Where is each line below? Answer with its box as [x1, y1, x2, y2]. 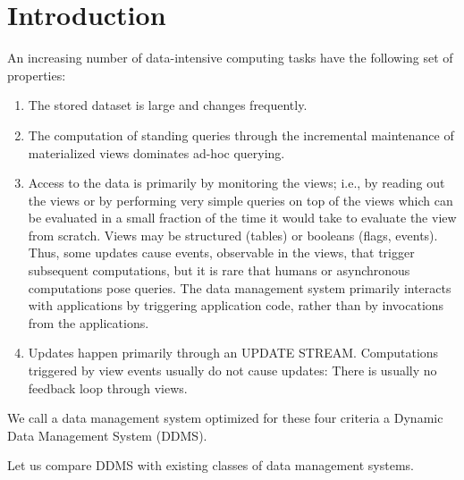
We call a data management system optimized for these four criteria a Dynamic [7, 408, 443, 427]
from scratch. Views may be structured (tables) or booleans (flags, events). [28, 225, 438, 244]
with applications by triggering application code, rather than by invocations [28, 296, 444, 315]
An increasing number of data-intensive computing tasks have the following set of [7, 48, 453, 67]
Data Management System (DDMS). [7, 425, 207, 444]
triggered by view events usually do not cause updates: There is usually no [28, 361, 437, 380]
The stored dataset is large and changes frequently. [28, 96, 308, 114]
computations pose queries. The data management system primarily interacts [28, 278, 451, 297]
